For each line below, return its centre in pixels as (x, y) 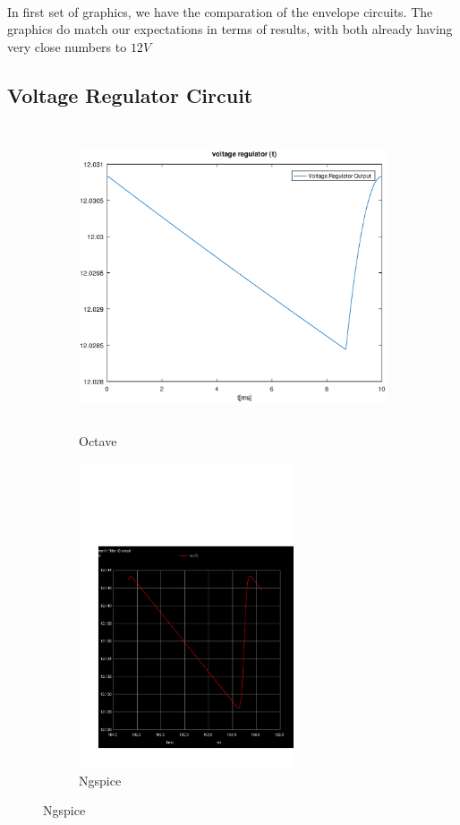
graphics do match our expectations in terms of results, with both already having (230, 29)
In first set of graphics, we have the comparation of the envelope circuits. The (220, 11)
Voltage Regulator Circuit (130, 95)
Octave (98, 441)
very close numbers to (67, 46)
